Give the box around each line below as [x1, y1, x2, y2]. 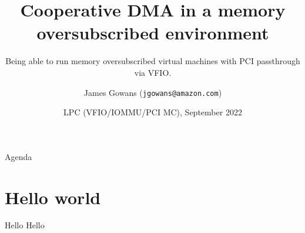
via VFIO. [134, 66, 172, 78]
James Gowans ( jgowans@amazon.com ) [83, 86, 222, 98]
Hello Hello [5, 219, 45, 231]
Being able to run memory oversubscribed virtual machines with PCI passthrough [5, 55, 300, 67]
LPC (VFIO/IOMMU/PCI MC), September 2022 [63, 106, 242, 118]
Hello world [5, 185, 101, 209]
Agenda [5, 150, 32, 162]
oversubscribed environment [36, 21, 269, 45]
